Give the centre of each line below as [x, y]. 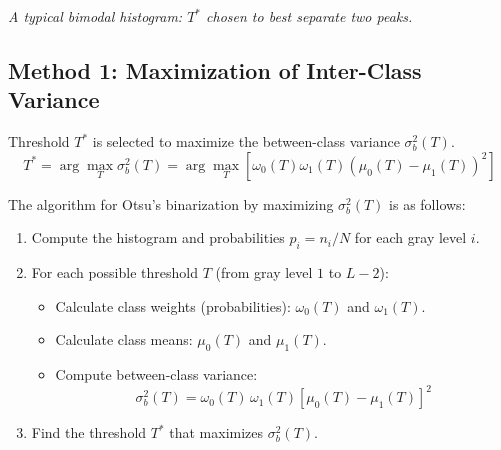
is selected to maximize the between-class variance [246, 141]
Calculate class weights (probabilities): [173, 305]
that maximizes [216, 432]
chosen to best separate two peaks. [309, 16]
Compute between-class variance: [156, 374]
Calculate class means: [124, 339]
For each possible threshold [114, 272]
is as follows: [427, 203]
